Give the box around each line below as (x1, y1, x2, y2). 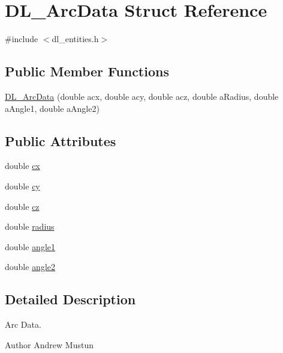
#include (5, 32, 38, 45)
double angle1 (5, 240, 56, 253)
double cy (5, 179, 40, 192)
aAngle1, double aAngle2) (5, 102, 100, 114)
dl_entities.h (52, 32, 99, 45)
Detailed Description (5, 290, 136, 308)
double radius (5, 220, 55, 233)
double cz (5, 200, 40, 212)
